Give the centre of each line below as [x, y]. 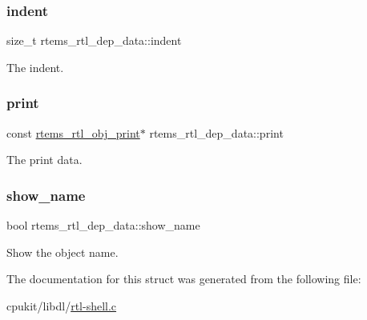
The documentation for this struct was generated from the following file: [184, 279]
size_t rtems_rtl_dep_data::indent [94, 40]
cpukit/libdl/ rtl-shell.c [62, 305]
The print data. [44, 160]
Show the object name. [63, 252]
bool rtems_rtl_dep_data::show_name [103, 225]
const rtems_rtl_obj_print [73, 132]
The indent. [35, 67]
